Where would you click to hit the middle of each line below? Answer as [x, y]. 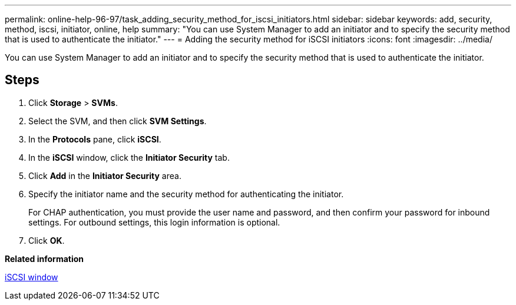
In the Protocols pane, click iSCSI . [95, 139]
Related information [44, 258]
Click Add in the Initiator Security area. [105, 175]
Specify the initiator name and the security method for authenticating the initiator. [186, 194]
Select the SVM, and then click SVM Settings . [118, 121]
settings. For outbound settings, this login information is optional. [154, 222]
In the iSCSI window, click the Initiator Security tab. [129, 157]
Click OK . [47, 240]
